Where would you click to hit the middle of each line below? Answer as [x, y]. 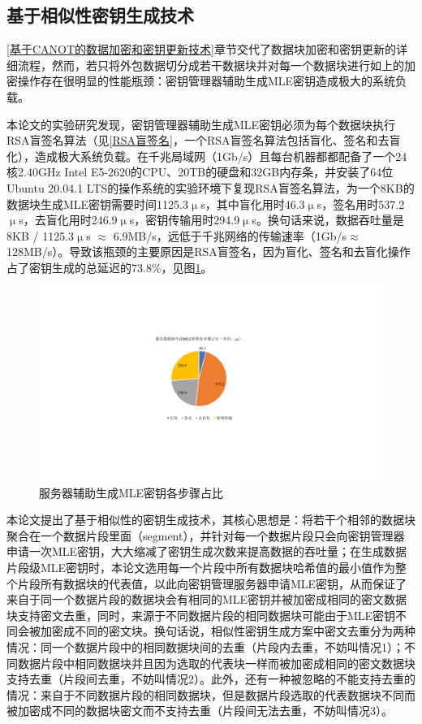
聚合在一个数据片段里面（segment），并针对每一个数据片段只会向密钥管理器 [206, 535]
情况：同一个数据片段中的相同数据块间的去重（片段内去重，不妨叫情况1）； [205, 646]
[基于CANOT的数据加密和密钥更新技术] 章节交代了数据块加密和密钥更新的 [201, 49]
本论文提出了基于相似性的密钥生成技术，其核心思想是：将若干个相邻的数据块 [211, 520]
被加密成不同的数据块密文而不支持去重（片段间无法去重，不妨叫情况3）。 [200, 711]
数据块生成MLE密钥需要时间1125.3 [98, 204]
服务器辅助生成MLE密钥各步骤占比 [131, 492]
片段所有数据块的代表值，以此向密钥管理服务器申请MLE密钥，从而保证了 [212, 583]
